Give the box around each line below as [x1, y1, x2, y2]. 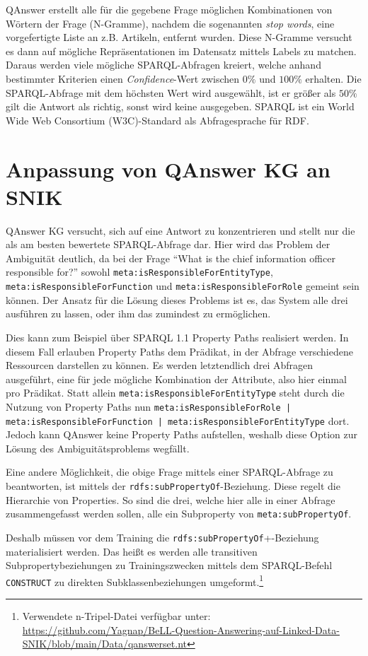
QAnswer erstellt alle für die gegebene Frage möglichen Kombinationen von [6, 2, 333, 16]
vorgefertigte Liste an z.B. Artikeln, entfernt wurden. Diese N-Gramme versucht [6, 30, 352, 45]
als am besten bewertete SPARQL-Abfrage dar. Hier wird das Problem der [6, 237, 330, 252]
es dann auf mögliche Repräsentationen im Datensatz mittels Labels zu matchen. [6, 43, 357, 58]
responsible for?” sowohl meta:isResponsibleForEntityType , [6, 264, 273, 279]
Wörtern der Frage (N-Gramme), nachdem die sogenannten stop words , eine [6, 16, 335, 30]
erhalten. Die [305, 71, 362, 86]
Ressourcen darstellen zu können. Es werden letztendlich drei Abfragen [6, 358, 314, 373]
